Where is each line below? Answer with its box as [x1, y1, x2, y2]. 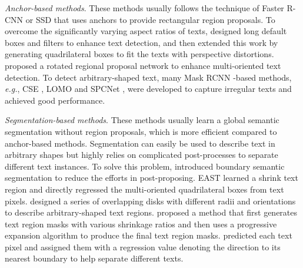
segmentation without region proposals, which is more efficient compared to [5, 125, 277, 137]
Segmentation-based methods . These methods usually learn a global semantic [5, 114, 279, 126]
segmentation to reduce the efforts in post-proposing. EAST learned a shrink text [5, 171, 298, 184]
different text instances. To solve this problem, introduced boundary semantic [5, 160, 285, 172]
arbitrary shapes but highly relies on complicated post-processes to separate [5, 148, 278, 161]
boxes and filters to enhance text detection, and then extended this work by [5, 36, 278, 48]
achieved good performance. [5, 94, 105, 106]
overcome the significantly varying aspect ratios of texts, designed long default [5, 25, 287, 37]
